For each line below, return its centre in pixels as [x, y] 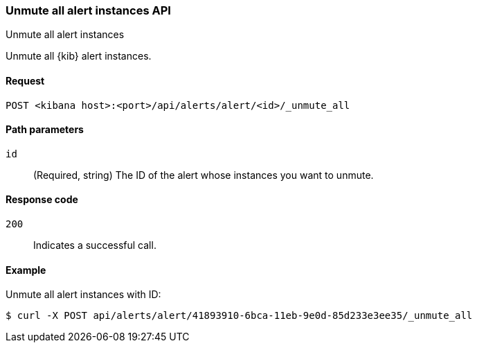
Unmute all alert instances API [88, 10]
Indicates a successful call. [95, 245]
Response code [42, 200]
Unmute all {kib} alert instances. [79, 56]
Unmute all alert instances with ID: [83, 295]
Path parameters [45, 130]
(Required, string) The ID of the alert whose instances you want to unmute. [204, 175]
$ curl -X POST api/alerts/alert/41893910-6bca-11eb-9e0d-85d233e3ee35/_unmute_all [239, 316]
